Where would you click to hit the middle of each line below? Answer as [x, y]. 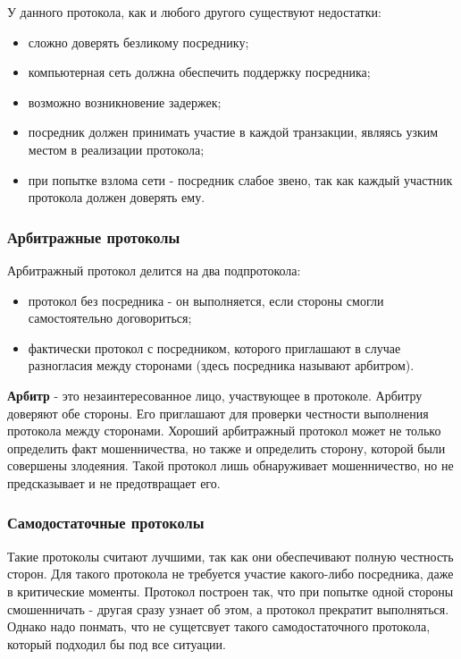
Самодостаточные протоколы [106, 523]
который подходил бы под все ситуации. [117, 643]
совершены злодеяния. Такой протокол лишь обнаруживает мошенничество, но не [230, 465]
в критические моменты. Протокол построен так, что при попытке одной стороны [230, 591]
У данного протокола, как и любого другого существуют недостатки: [194, 12]
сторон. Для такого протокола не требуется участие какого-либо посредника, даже [230, 574]
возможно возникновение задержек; [125, 101]
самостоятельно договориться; [110, 318]
